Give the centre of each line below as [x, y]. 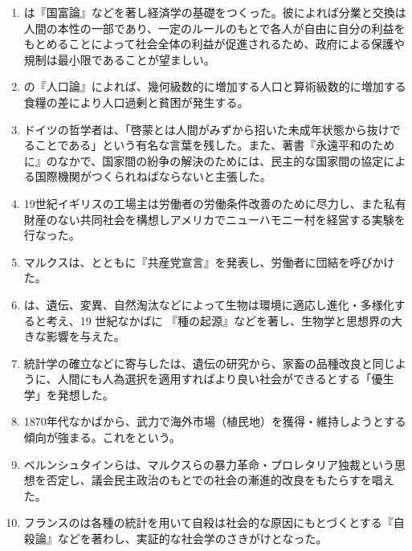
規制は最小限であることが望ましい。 [119, 59]
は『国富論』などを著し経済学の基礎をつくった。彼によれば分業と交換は [215, 12]
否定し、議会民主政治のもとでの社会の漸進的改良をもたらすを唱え [220, 480]
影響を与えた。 [86, 336]
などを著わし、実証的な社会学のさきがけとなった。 [192, 539]
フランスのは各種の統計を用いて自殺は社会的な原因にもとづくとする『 [208, 522]
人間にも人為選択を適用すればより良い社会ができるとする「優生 [226, 379]
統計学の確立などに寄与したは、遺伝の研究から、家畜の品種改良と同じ [209, 363]
